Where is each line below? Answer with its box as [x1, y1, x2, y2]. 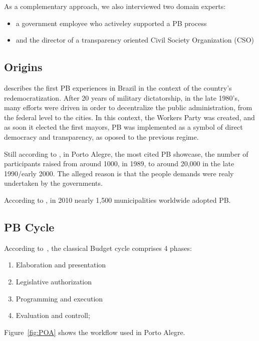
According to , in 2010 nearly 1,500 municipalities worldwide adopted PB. [4, 194, 231, 205]
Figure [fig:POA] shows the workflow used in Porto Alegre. [4, 326, 185, 337]
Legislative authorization [16, 276, 92, 286]
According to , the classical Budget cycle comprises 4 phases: [4, 242, 192, 253]
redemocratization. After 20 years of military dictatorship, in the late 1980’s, [4, 92, 239, 103]
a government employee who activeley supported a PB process [16, 18, 207, 28]
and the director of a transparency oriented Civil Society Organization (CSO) [16, 35, 254, 45]
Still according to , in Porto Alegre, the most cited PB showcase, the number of [4, 148, 248, 159]
